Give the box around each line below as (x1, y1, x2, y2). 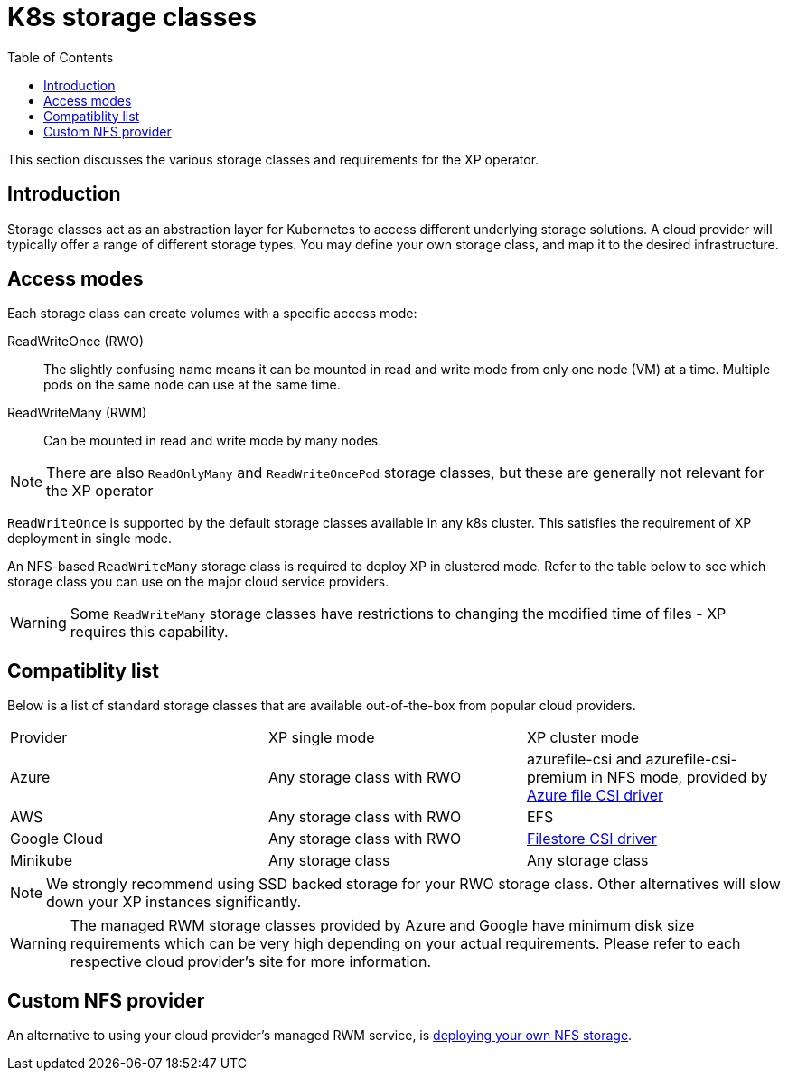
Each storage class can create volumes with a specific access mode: (7, 305, 417, 322)
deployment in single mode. (7, 530, 173, 547)
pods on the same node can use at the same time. (43, 377, 341, 393)
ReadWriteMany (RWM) (7, 405, 147, 421)
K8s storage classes (7, 2, 257, 33)
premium (526, 768, 587, 787)
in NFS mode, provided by (590, 768, 768, 787)
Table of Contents (7, 49, 114, 65)
